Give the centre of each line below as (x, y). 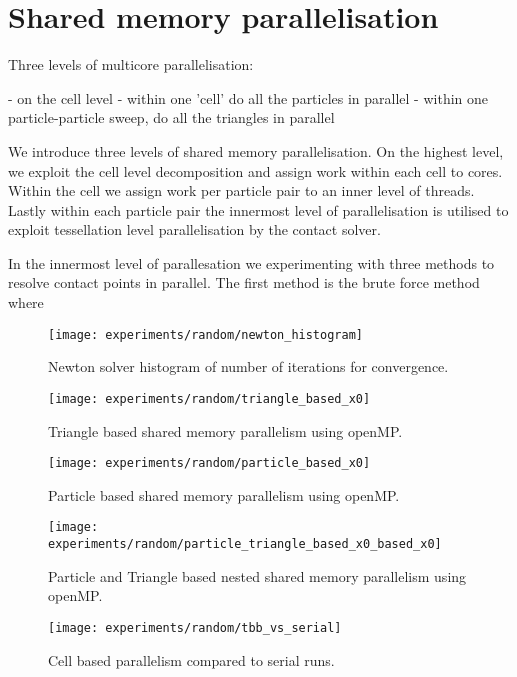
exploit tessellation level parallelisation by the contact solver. (194, 229)
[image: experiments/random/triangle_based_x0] (209, 398)
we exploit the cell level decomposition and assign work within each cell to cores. (255, 170)
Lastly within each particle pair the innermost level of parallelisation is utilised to (258, 209)
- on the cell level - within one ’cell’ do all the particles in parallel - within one (248, 97)
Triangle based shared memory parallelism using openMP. (225, 430)
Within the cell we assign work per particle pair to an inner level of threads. (241, 190)
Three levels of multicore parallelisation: (131, 64)
